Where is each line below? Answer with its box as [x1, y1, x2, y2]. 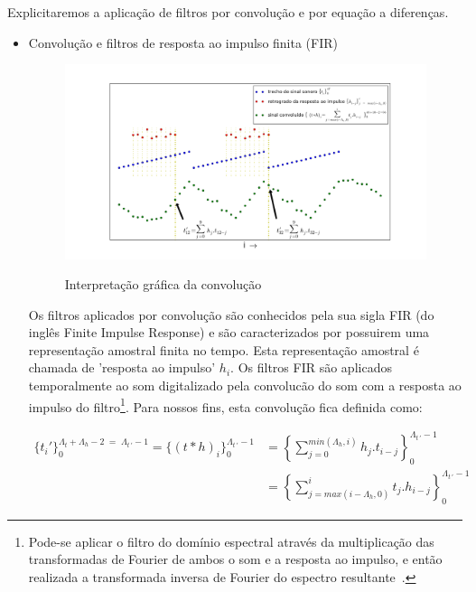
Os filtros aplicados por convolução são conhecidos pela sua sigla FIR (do [28, 305, 434, 324]
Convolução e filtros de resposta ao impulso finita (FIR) [28, 33, 339, 52]
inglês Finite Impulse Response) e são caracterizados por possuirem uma [28, 323, 430, 342]
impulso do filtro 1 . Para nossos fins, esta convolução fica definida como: [28, 394, 423, 416]
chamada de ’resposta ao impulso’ [28, 358, 216, 377]
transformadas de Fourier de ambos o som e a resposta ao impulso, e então [28, 550, 443, 569]
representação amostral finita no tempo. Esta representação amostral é [28, 340, 419, 359]
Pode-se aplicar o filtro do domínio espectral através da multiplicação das [28, 531, 434, 550]
